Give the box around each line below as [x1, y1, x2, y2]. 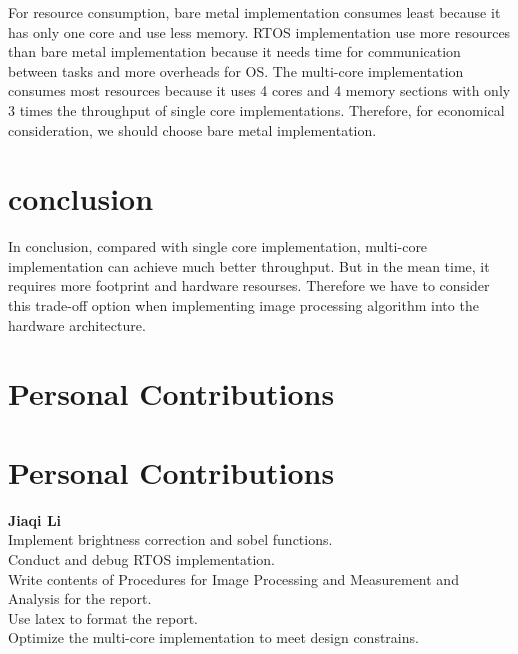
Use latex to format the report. [8, 607, 198, 628]
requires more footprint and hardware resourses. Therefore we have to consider [8, 275, 490, 296]
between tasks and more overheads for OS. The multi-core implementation [8, 60, 464, 81]
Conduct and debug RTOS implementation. [8, 548, 276, 569]
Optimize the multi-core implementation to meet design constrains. [8, 627, 419, 648]
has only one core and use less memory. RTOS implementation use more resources [8, 21, 511, 42]
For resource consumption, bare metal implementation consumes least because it [8, 2, 501, 22]
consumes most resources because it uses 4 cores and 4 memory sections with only [8, 80, 511, 101]
